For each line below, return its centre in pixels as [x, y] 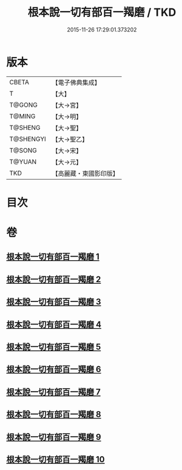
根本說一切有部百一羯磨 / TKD [102, 12]
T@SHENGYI [28, 139]
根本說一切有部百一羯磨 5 [54, 347]
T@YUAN [23, 161]
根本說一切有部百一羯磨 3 [54, 302]
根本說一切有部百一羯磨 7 [54, 392]
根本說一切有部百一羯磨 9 [54, 437]
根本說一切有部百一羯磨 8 [54, 415]
